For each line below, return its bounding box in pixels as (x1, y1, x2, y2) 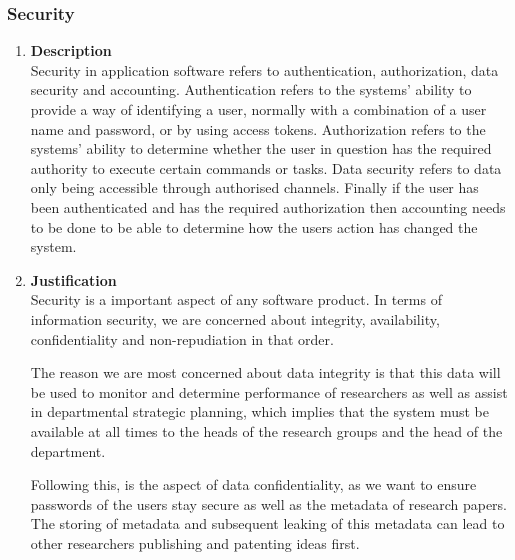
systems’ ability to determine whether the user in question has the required (30, 138, 492, 159)
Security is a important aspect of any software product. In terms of (30, 289, 442, 310)
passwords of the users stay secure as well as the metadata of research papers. (30, 493, 508, 514)
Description (30, 40, 112, 61)
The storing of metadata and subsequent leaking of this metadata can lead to (30, 513, 505, 534)
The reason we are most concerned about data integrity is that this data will (30, 362, 501, 383)
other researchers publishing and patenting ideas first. (30, 532, 360, 553)
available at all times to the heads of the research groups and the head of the (30, 420, 503, 441)
